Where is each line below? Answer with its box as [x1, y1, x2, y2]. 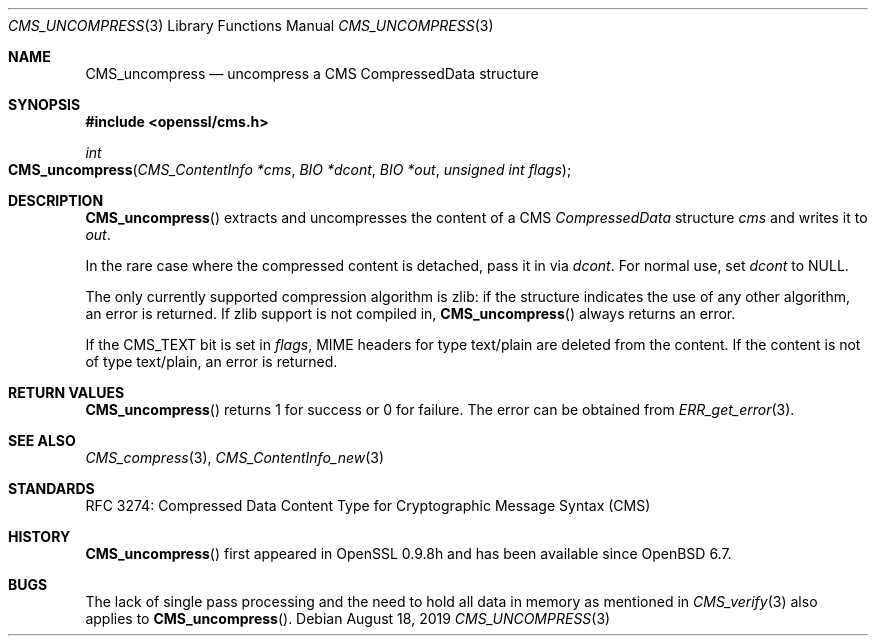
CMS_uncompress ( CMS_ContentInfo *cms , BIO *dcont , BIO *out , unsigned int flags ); [8, 161, 572, 178]
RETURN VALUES [8, 384, 125, 401]
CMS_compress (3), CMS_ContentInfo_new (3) [85, 449, 385, 466]
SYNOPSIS [8, 96, 81, 113]
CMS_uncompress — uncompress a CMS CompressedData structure [85, 65, 539, 82]
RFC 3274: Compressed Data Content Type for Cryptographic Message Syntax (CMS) [85, 497, 651, 514]
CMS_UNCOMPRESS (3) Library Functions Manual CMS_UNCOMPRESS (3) [8, 17, 494, 34]
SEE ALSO [8, 432, 76, 449]
